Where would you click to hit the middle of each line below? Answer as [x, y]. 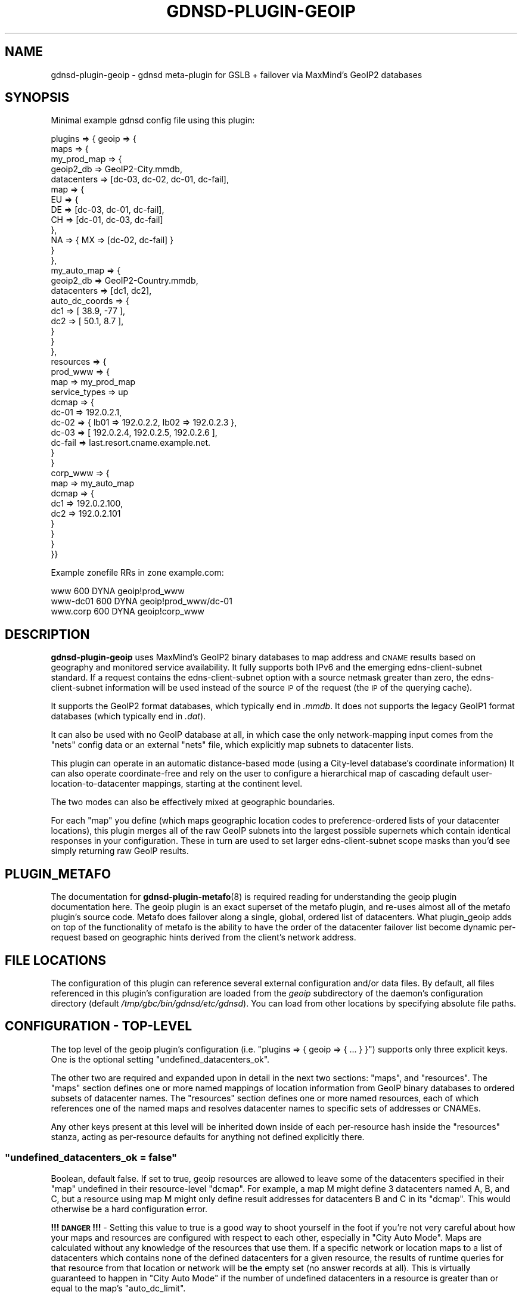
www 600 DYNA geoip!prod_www [118, 591]
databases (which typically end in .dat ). [128, 716]
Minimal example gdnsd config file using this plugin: [153, 120]
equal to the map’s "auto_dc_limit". [118, 1288]
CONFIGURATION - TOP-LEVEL [99, 1026]
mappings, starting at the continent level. [222, 784]
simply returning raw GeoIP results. [120, 851]
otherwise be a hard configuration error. [129, 1209]
